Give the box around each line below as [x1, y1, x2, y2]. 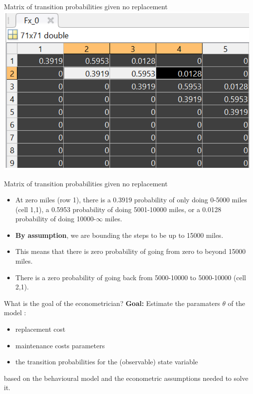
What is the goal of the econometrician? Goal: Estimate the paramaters [4, 298, 220, 308]
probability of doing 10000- [15, 214, 96, 224]
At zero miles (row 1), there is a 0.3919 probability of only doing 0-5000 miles [15, 195, 247, 205]
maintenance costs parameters [15, 340, 105, 350]
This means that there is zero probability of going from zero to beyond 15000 [15, 246, 246, 256]
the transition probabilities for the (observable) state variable [15, 357, 198, 367]
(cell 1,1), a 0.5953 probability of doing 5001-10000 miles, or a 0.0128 [15, 204, 221, 214]
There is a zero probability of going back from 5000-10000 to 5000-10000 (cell [15, 272, 246, 282]
